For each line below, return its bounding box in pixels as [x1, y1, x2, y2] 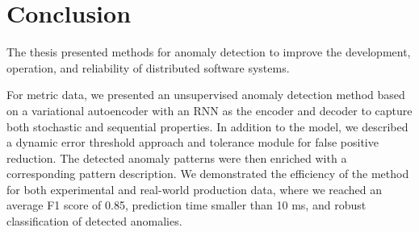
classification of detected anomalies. [6, 213, 182, 230]
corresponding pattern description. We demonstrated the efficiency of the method [6, 165, 409, 182]
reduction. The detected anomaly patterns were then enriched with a [6, 149, 347, 166]
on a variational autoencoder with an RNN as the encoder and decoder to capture [6, 101, 413, 118]
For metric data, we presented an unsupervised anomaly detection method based [6, 86, 405, 103]
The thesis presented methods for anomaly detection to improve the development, [6, 43, 411, 60]
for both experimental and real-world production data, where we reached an [6, 180, 383, 197]
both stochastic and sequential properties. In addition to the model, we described [6, 118, 409, 135]
